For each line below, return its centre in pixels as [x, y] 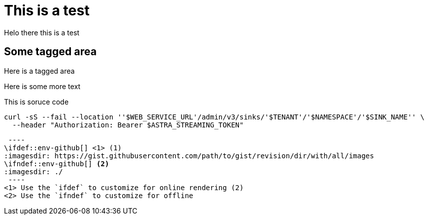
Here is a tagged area [39, 71]
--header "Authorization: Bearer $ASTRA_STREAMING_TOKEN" [128, 125]
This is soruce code [36, 102]
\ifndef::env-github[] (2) [57, 164]
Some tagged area [50, 52]
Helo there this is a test [42, 32]
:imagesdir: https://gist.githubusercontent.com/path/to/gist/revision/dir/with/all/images [189, 156]
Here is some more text [42, 86]
